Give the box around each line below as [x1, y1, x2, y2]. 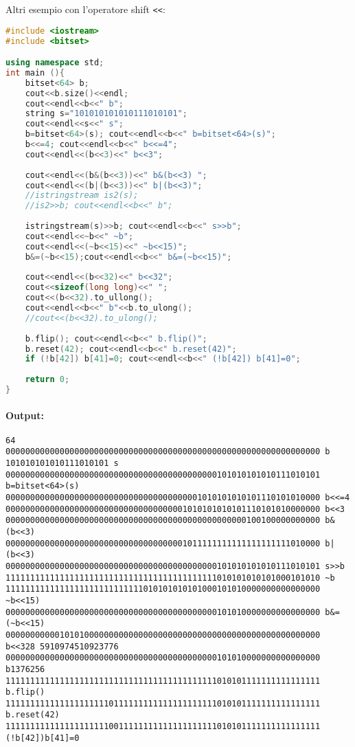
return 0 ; [25, 375, 70, 385]
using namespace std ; [5, 58, 104, 68]
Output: [5, 408, 44, 422]
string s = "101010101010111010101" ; [25, 109, 187, 119]
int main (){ [5, 67, 65, 78]
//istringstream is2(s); [25, 190, 139, 201]
